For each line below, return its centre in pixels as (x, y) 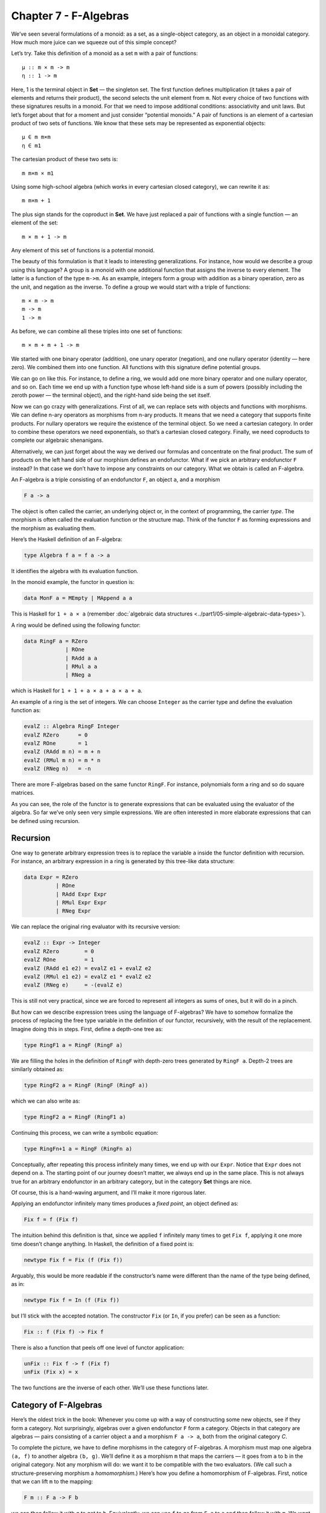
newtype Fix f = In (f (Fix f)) (72, 1300)
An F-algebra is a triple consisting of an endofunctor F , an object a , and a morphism (116, 479)
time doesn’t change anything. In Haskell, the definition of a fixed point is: (103, 1244)
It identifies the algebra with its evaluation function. (75, 571)
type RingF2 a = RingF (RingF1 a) (75, 1117)
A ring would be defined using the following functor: (76, 625)
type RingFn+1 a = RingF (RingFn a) (78, 1149)
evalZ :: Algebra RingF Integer (72, 727)
